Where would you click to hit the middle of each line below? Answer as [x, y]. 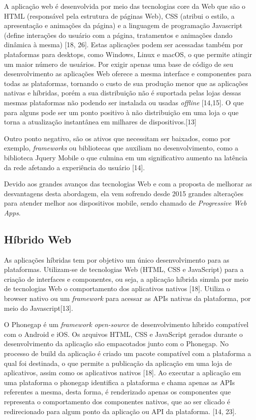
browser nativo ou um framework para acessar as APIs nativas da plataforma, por [128, 298]
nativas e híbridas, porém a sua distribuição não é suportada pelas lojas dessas [123, 93]
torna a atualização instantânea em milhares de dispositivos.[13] [100, 122]
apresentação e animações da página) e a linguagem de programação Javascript [123, 25]
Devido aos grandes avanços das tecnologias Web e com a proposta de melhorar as [128, 184]
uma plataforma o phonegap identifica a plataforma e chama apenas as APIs [120, 382]
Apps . [12, 212]
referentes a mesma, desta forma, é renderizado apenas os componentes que [117, 392]
